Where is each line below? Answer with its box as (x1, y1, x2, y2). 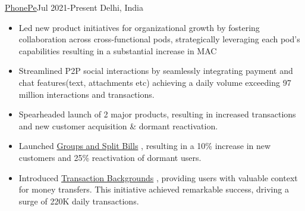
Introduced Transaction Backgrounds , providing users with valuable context (18, 171, 298, 184)
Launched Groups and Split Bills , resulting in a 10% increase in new (18, 139, 271, 152)
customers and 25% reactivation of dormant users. (18, 151, 202, 163)
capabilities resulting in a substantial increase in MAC (18, 44, 217, 57)
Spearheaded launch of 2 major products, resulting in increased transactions (18, 108, 296, 120)
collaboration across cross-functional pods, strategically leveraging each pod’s (18, 33, 300, 45)
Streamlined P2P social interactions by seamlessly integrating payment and (18, 64, 293, 77)
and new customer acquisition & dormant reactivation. (18, 119, 218, 132)
